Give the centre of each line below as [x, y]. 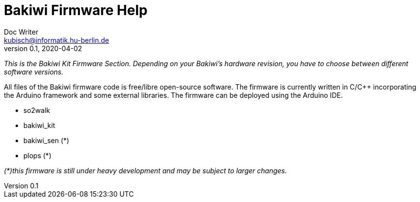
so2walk [37, 110]
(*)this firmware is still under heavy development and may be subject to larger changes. [145, 170]
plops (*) [38, 155]
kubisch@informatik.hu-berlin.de [57, 40]
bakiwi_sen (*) [46, 140]
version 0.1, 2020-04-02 [43, 48]
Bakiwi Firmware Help [76, 10]
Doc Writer [21, 32]
